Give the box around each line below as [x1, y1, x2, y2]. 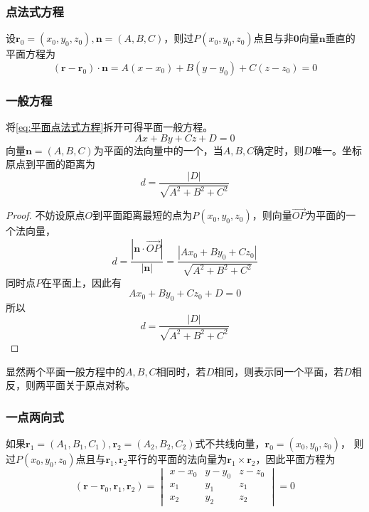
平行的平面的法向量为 [127, 451, 228, 466]
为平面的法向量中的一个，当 [93, 142, 223, 157]
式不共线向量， [195, 435, 265, 450]
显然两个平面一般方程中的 [6, 363, 125, 378]
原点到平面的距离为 [6, 156, 95, 171]
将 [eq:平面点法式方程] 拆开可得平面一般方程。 [6, 119, 213, 134]
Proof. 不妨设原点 [6, 208, 85, 223]
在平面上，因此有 [42, 274, 122, 289]
